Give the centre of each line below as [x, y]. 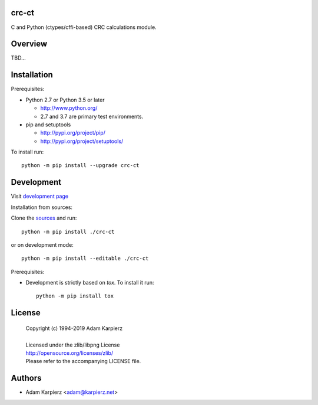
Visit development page [40, 196]
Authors [26, 378]
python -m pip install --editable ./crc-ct [85, 259]
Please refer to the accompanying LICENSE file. [83, 361]
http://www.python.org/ [69, 108]
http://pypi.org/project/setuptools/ [82, 141]
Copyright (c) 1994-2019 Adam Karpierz [74, 328]
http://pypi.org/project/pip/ [73, 133]
